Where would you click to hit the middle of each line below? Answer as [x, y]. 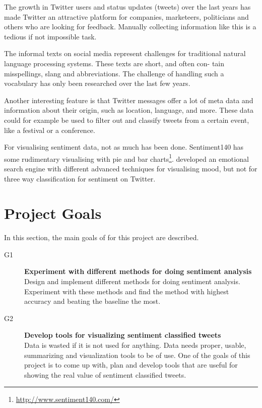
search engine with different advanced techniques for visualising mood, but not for [131, 168]
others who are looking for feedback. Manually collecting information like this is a [130, 27]
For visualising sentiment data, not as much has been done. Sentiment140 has [124, 147]
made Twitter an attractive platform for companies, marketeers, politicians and [126, 16]
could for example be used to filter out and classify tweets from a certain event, [127, 120]
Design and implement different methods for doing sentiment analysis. [132, 281]
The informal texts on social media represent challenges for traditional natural [125, 53]
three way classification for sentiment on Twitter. [80, 178]
